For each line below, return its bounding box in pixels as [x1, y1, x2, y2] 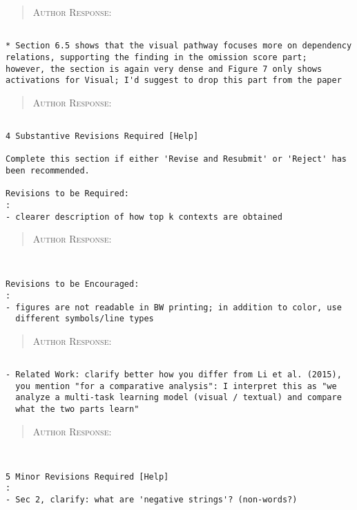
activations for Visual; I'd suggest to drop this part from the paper [6, 75, 342, 86]
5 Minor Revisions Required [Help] [6, 471, 169, 482]
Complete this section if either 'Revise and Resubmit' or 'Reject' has [6, 154, 347, 164]
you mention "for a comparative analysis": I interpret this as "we [15, 381, 337, 391]
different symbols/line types [15, 314, 154, 324]
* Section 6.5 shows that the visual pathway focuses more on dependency [6, 41, 352, 51]
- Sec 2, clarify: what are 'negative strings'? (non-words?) [6, 495, 298, 504]
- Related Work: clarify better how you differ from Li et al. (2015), [6, 370, 342, 380]
